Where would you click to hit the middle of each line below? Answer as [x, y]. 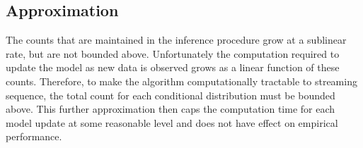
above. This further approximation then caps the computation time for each [171, 109]
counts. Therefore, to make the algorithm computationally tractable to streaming [181, 81]
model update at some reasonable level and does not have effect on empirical [172, 122]
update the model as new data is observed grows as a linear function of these [173, 67]
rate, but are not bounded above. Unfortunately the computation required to [173, 53]
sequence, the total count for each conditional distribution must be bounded [171, 95]
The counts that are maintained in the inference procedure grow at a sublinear [176, 40]
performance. [34, 136]
